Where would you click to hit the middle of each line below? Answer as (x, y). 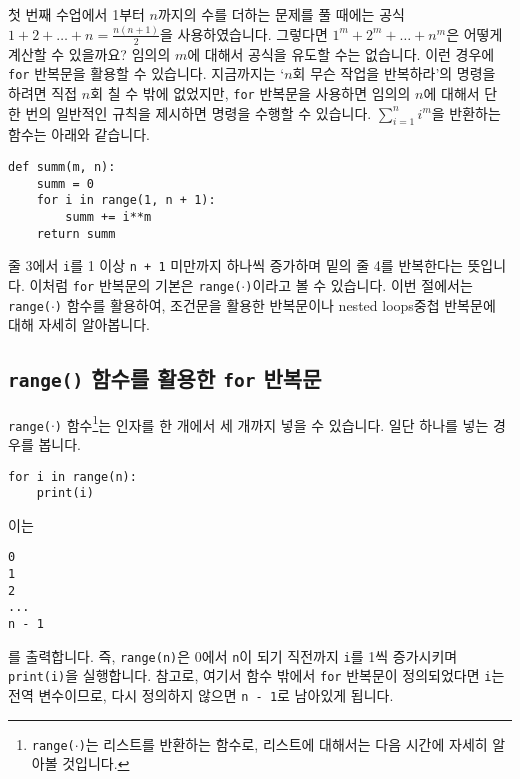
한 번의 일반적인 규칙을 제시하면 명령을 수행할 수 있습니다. (190, 112)
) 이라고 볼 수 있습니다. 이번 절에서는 (359, 284)
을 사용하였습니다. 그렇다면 (244, 33)
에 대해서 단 (460, 92)
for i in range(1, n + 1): (126, 200)
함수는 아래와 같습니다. (79, 134)
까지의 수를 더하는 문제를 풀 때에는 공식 (281, 14)
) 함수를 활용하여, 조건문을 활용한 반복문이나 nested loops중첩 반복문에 (275, 304)
